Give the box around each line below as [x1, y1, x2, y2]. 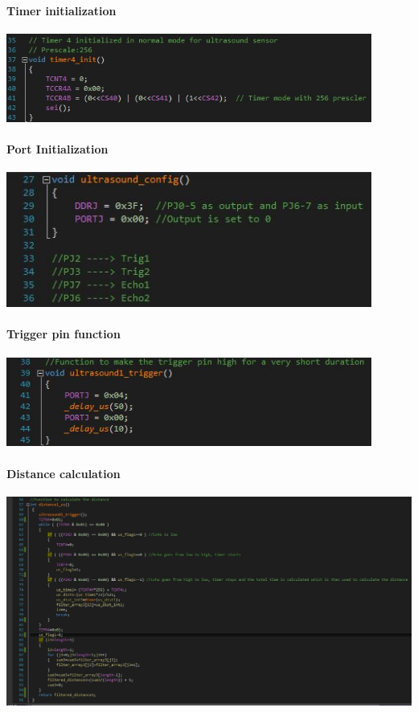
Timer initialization [6, 2, 117, 18]
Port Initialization [6, 141, 109, 158]
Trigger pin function [6, 325, 121, 342]
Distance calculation [6, 464, 121, 481]
